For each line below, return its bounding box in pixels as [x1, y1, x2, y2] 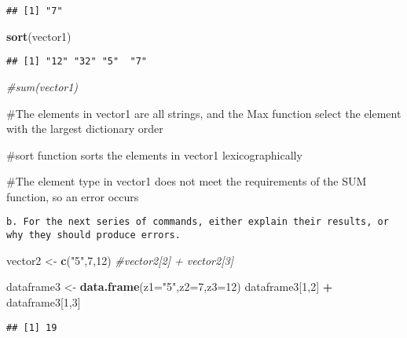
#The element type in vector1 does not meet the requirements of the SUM [6, 173, 367, 189]
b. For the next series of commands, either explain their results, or [6, 216, 389, 228]
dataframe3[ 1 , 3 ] [6, 293, 81, 310]
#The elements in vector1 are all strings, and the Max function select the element [6, 105, 401, 121]
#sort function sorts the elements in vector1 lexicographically [6, 146, 302, 163]
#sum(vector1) [6, 78, 79, 94]
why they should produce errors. [6, 230, 181, 241]
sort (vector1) [6, 28, 71, 44]
